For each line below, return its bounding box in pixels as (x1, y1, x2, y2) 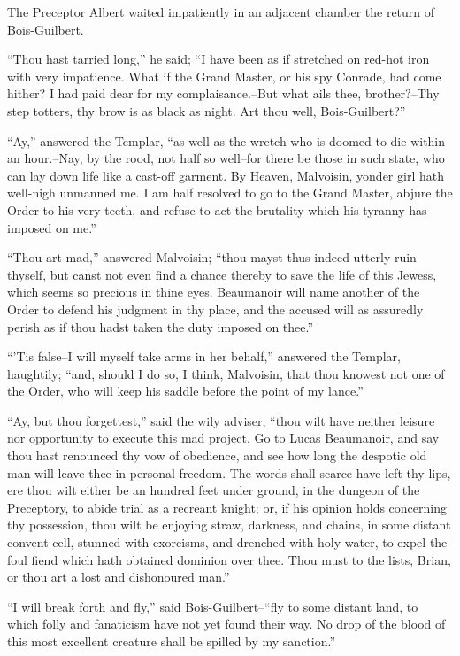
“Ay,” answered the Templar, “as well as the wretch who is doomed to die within (7, 131, 446, 150)
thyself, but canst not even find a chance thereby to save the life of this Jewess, (7, 265, 437, 283)
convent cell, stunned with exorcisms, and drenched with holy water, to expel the (7, 533, 448, 552)
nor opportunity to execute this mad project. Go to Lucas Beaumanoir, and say (7, 428, 440, 447)
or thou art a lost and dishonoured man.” (7, 567, 230, 586)
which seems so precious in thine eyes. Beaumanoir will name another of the (7, 282, 420, 301)
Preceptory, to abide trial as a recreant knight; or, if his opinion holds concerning (7, 498, 447, 516)
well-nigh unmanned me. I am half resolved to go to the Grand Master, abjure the (7, 183, 453, 202)
